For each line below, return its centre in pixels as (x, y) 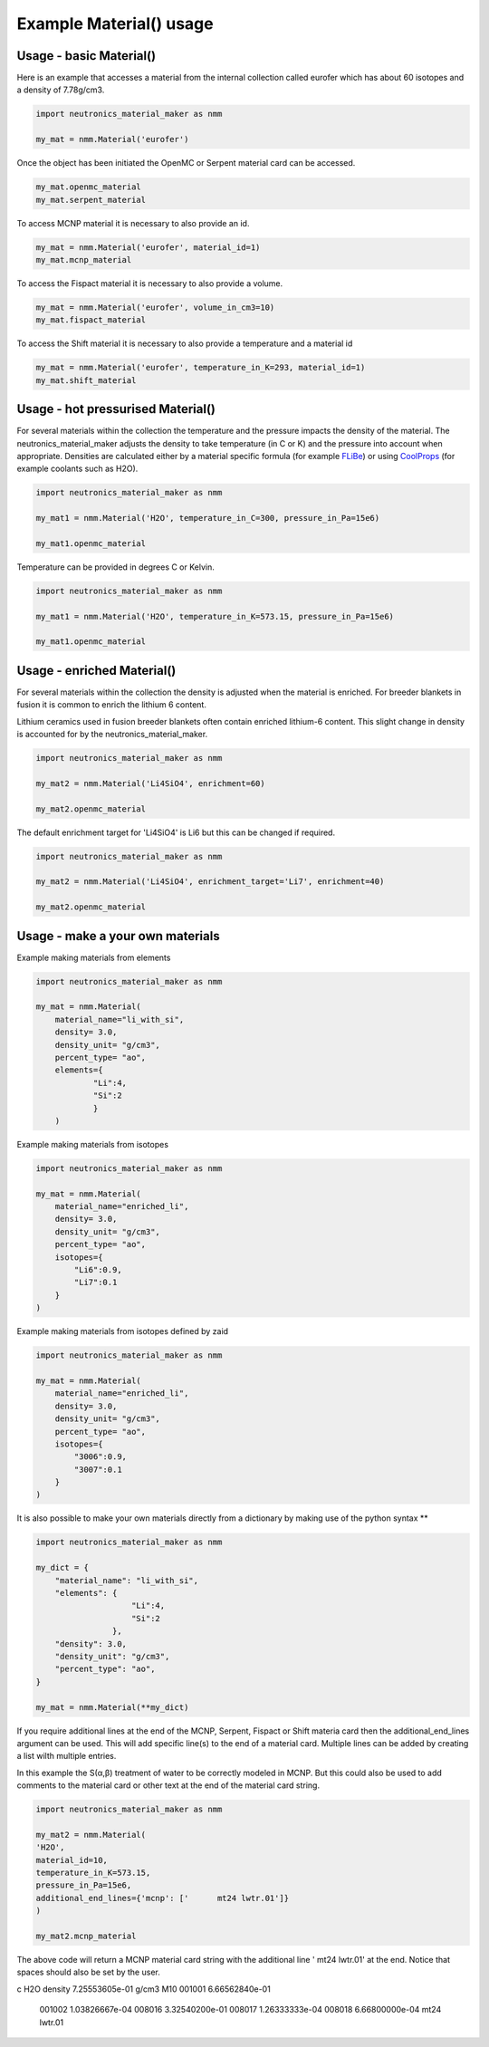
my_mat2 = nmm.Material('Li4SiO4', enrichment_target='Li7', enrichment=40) (210, 882)
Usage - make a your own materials (119, 936)
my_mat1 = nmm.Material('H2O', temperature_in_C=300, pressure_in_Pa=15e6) (208, 518)
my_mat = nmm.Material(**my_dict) (112, 1707)
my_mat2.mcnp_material (86, 1936)
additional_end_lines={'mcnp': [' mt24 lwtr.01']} (163, 1898)
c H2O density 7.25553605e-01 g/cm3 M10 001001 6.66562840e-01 (144, 1989)
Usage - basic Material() (86, 56)
